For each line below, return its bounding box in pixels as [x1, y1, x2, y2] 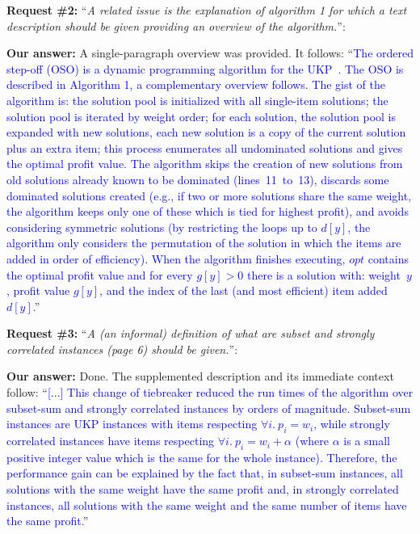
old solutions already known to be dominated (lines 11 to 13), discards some [6, 170, 389, 187]
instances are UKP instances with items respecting [6, 415, 258, 432]
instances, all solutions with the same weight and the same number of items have [6, 496, 407, 513]
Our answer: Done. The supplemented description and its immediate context [6, 368, 394, 385]
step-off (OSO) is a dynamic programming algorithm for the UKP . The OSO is [6, 60, 404, 77]
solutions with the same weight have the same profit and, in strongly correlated [6, 481, 399, 498]
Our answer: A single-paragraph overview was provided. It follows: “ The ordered [6, 44, 414, 61]
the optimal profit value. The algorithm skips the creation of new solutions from [6, 155, 403, 172]
